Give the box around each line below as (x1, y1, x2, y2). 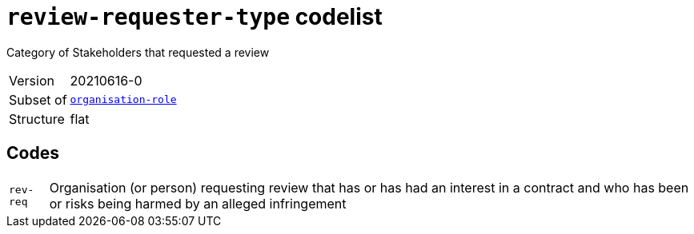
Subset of (9, 91, 67, 108)
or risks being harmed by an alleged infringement (49, 195, 347, 212)
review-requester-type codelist (6, 3, 383, 30)
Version (9, 72, 54, 89)
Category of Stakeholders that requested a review (6, 45, 270, 59)
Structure (9, 110, 65, 127)
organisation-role (70, 93, 177, 106)
